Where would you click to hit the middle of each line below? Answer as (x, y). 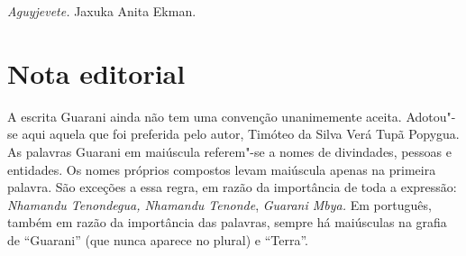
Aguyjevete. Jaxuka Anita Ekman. (102, 11)
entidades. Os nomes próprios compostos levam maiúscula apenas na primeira (222, 169)
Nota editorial (96, 73)
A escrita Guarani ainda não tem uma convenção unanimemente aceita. (205, 116)
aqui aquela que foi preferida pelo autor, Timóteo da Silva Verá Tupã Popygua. (241, 134)
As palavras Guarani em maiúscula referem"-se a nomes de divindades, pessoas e (230, 151)
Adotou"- (431, 116)
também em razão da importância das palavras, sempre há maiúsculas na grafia (227, 222)
